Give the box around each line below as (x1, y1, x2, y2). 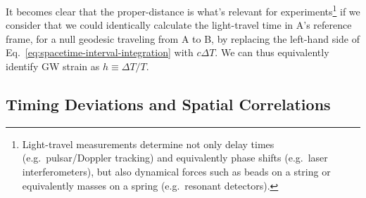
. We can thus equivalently (215, 45, 329, 60)
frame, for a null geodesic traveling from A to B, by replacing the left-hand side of (6, 31, 360, 46)
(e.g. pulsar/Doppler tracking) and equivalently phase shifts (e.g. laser (22, 150, 328, 165)
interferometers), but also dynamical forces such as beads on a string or (22, 164, 331, 179)
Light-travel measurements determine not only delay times (22, 136, 274, 151)
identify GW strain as (6, 59, 100, 74)
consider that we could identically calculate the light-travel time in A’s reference (6, 18, 352, 32)
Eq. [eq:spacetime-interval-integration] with (6, 45, 194, 60)
